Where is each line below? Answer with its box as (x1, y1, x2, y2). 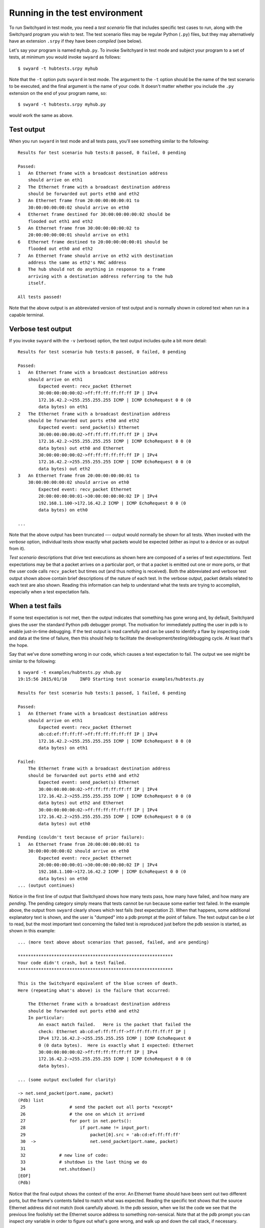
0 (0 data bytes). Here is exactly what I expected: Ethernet (38, 1042, 194, 1048)
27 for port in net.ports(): (20, 1118, 132, 1123)
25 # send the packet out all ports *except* (20, 1104, 173, 1110)
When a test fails (9, 602, 62, 610)
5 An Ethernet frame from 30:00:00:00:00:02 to (18, 225, 140, 231)
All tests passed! (18, 294, 62, 300)
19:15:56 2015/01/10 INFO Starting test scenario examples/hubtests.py (18, 676, 204, 682)
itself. (27, 280, 47, 286)
